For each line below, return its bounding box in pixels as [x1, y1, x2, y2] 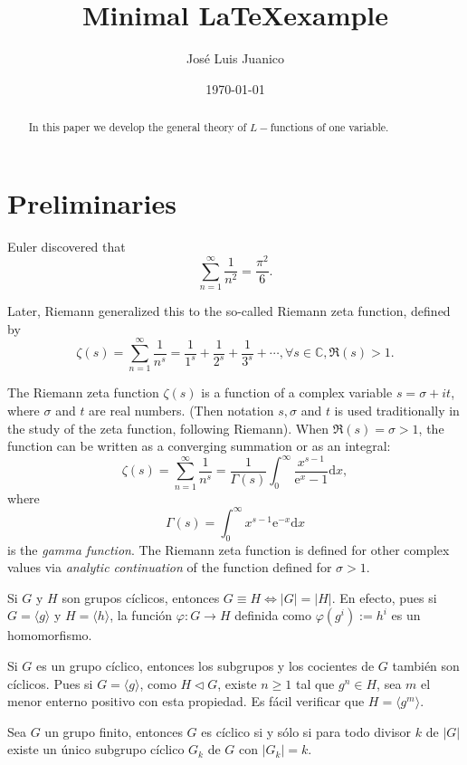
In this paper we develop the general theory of [28, 120, 247, 135]
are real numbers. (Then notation [89, 401, 274, 420]
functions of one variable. [270, 120, 389, 135]
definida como [234, 606, 312, 625]
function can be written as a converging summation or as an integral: [7, 436, 391, 455]
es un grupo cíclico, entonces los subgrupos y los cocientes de [36, 656, 375, 674]
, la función [110, 606, 173, 625]
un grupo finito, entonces [44, 722, 183, 741]
